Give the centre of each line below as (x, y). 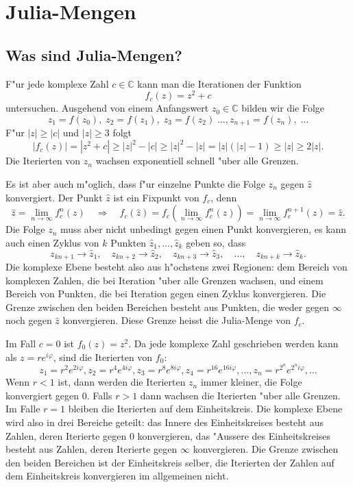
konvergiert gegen (42, 395)
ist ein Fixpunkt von (156, 197)
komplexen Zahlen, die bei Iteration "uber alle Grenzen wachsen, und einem (165, 280)
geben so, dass (216, 242)
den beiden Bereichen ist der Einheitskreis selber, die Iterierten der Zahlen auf (170, 462)
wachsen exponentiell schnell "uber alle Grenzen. (197, 161)
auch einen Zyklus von (52, 242)
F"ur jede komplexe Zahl (57, 83)
